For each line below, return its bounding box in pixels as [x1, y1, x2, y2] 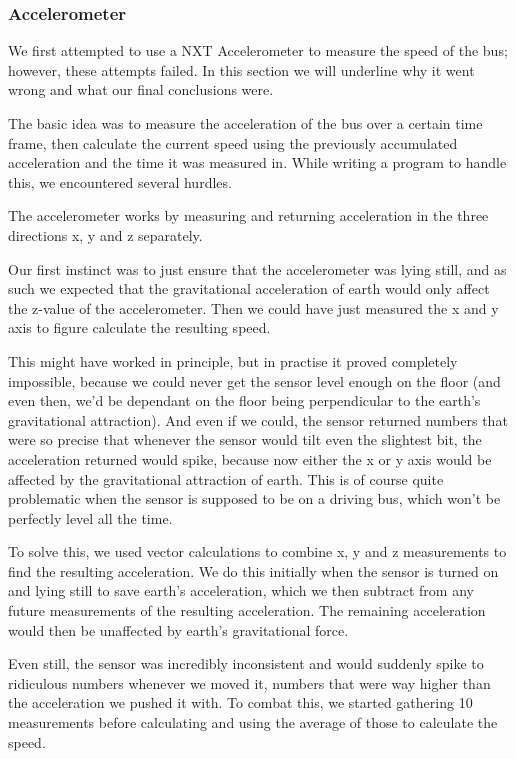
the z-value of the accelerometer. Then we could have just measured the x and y [8, 297, 499, 318]
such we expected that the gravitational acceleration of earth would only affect [8, 278, 490, 299]
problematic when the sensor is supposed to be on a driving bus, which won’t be [8, 488, 501, 509]
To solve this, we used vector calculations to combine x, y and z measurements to [8, 541, 507, 562]
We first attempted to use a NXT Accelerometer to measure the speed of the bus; [8, 40, 508, 61]
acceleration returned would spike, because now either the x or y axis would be [8, 448, 492, 469]
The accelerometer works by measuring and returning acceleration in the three [8, 205, 489, 226]
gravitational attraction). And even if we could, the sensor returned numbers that [8, 409, 508, 430]
